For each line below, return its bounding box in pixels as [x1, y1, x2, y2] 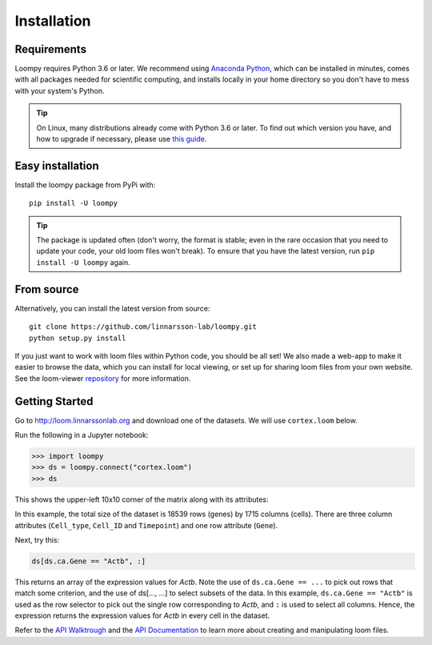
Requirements [14, 42, 87, 56]
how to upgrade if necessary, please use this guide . [36, 134, 207, 144]
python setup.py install [29, 333, 126, 343]
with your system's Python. [14, 86, 105, 95]
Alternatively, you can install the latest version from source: [14, 303, 210, 313]
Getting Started [14, 395, 94, 408]
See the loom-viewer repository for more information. [14, 373, 191, 383]
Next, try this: [14, 535, 60, 544]
